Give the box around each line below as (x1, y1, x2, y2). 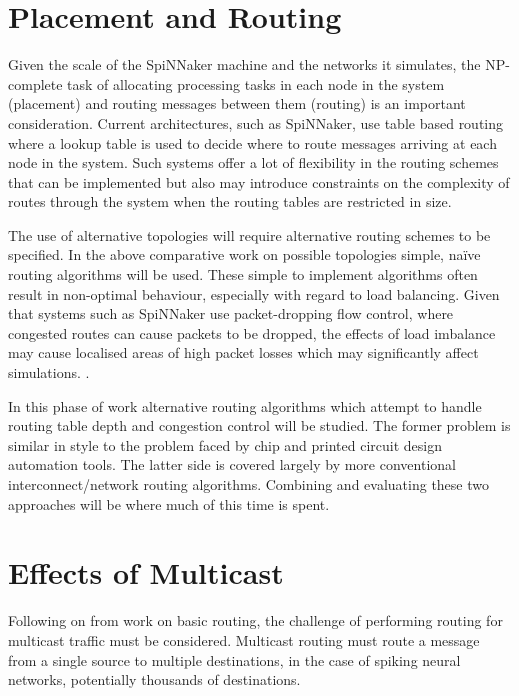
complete (8, 73, 63, 94)
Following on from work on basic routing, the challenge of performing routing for (8, 610, 503, 631)
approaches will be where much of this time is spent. (8, 493, 330, 514)
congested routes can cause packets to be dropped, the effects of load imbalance (8, 322, 496, 343)
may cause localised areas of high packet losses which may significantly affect (8, 342, 479, 363)
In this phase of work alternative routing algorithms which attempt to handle (8, 395, 482, 416)
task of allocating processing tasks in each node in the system (67, 73, 445, 94)
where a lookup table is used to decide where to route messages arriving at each (8, 132, 497, 153)
